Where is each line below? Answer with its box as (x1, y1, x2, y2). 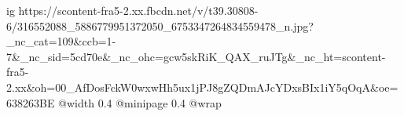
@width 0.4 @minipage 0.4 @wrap (58, 94, 222, 111)
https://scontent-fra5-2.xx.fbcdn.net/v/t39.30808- (18, 2, 259, 18)
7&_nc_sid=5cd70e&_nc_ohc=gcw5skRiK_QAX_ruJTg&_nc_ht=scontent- (6, 48, 386, 64)
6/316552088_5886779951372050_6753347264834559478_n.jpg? (6, 17, 314, 34)
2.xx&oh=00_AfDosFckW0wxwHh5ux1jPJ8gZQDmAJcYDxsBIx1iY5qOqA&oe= (6, 78, 398, 95)
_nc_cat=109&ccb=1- (6, 33, 116, 49)
